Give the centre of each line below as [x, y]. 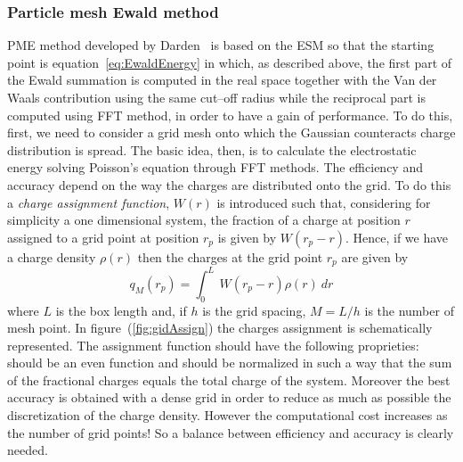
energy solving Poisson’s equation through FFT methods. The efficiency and [215, 167]
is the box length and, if [121, 310]
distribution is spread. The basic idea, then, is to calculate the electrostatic [212, 149]
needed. [28, 450]
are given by [375, 256]
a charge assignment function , [89, 202]
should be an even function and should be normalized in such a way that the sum [230, 363]
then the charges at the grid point [230, 256]
